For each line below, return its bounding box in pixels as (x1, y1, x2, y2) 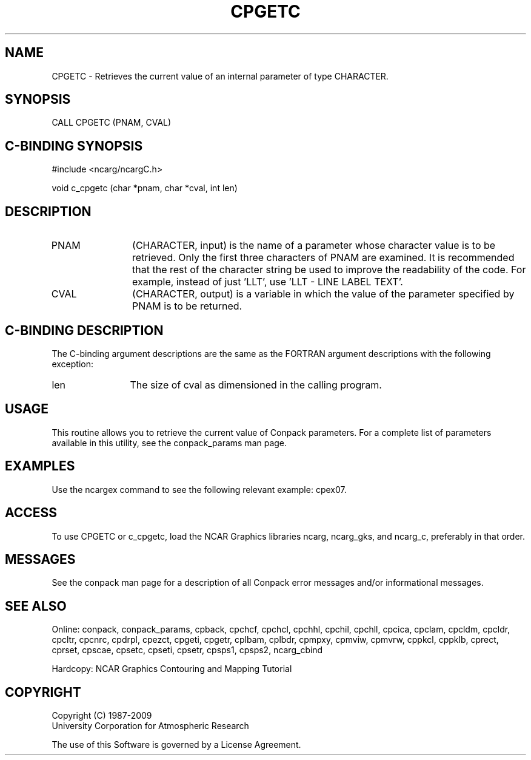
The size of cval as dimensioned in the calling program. (130, 378, 382, 391)
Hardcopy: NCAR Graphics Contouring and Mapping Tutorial (52, 663, 292, 674)
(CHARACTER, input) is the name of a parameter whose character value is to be (132, 239, 496, 252)
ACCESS (5, 505, 58, 521)
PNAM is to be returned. (132, 300, 242, 313)
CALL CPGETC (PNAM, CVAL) (52, 117, 172, 128)
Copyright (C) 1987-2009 (52, 710, 152, 721)
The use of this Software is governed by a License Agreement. (52, 739, 301, 750)
